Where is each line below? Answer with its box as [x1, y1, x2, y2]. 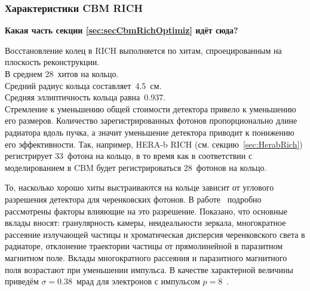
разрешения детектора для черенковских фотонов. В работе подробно [5, 192, 262, 205]
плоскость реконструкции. [5, 56, 100, 68]
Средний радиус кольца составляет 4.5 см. [5, 79, 162, 91]
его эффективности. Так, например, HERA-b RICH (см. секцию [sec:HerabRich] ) [5, 137, 303, 150]
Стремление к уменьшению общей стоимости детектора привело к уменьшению [5, 102, 296, 115]
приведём [5, 275, 39, 287]
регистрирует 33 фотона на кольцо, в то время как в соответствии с [5, 149, 253, 162]
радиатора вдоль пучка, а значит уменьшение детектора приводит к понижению [5, 125, 294, 138]
